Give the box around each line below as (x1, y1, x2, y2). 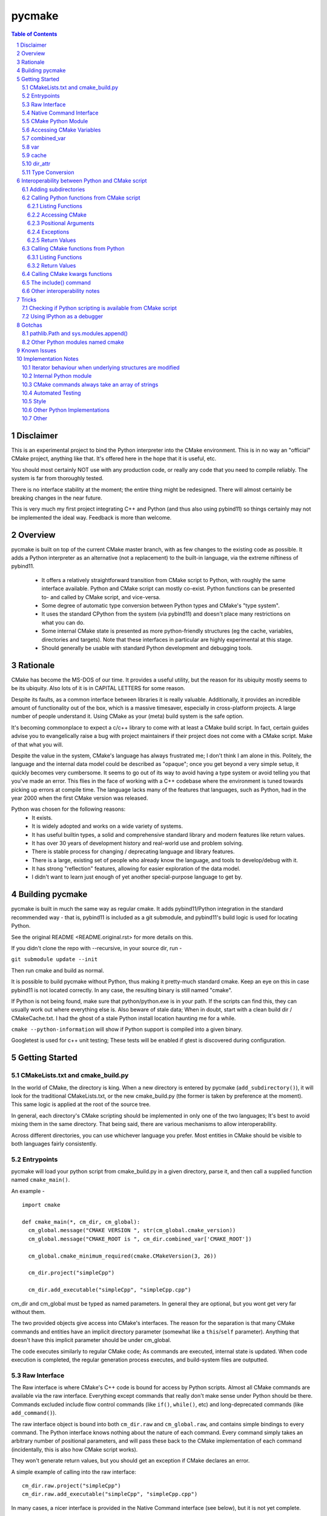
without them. (11, 1308, 46, 1315)
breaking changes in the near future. (11, 494, 102, 501)
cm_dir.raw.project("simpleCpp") (22, 1482, 121, 1489)
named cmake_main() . (11, 1176, 70, 1184)
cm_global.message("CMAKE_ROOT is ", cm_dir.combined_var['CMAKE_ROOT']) (28, 1235, 252, 1243)
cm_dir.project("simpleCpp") (28, 1269, 115, 1276)
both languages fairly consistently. (11, 1140, 97, 1147)
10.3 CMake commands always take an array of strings (22, 381, 159, 388)
